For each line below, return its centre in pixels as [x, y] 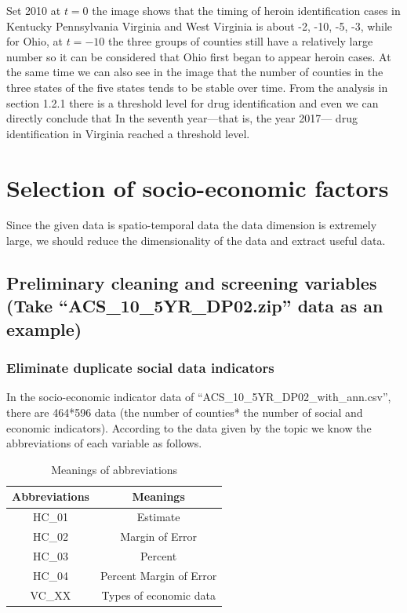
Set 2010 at [34, 10]
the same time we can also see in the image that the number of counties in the [195, 72]
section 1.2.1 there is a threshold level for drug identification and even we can [193, 102]
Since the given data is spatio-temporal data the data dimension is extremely [192, 225]
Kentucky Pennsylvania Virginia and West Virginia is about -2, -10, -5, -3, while [200, 26]
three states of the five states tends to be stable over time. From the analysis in [197, 87]
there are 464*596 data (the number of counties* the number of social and [185, 412]
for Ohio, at [35, 41]
